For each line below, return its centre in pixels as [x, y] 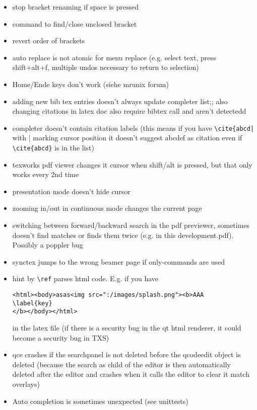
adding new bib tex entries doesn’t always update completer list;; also [120, 101]
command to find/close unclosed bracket [75, 23]
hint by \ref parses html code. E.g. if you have [85, 278]
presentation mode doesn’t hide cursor [71, 191]
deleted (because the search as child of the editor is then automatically [121, 364]
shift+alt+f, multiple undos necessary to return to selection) [106, 67]
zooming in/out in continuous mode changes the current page [107, 208]
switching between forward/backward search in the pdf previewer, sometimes [131, 225]
